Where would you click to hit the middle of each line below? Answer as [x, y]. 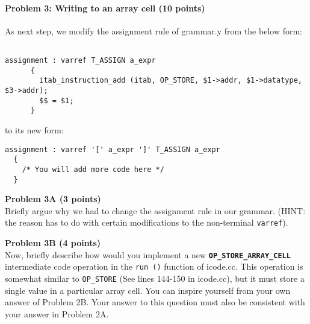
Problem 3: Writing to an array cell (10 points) [105, 8]
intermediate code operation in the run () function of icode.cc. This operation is [154, 266]
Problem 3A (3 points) [53, 199]
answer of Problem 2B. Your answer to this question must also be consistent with [155, 302]
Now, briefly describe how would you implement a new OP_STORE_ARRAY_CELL [148, 254]
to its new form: [34, 129]
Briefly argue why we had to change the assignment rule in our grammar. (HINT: [155, 210]
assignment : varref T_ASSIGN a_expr [80, 61]
